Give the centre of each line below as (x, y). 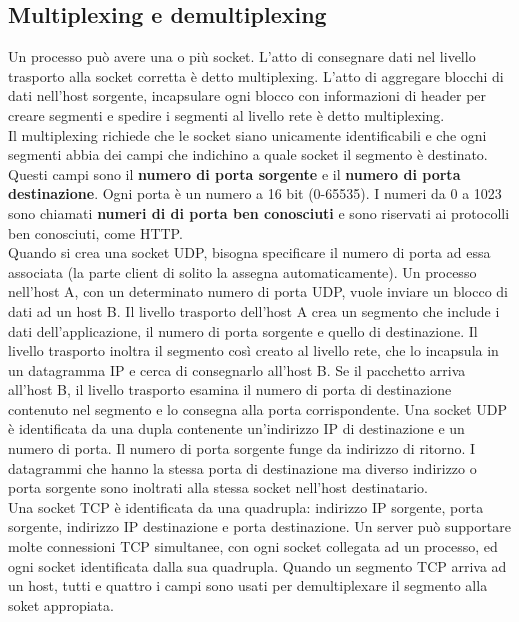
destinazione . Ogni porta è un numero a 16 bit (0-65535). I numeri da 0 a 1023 (255, 193)
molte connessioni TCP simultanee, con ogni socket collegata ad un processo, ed (253, 546)
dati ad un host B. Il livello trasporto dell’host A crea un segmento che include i (254, 310)
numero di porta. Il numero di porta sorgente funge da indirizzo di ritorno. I (242, 448)
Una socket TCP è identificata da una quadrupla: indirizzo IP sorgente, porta (246, 506)
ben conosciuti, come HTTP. (95, 232)
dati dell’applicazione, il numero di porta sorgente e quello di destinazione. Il (243, 330)
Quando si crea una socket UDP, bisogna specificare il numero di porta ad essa (249, 252)
